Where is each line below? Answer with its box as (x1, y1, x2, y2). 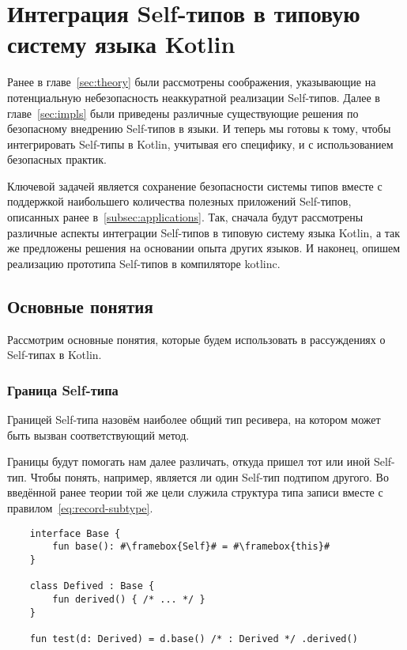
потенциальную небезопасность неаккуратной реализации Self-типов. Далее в (7, 89, 380, 105)
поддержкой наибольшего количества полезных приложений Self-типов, (7, 193, 352, 210)
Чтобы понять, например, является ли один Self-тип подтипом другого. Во (30, 468, 389, 485)
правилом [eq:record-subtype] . (7, 500, 153, 516)
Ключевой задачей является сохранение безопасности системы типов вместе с (7, 177, 383, 194)
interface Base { (29, 527, 121, 539)
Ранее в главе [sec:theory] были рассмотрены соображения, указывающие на (7, 74, 376, 90)
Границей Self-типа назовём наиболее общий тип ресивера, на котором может (7, 411, 381, 428)
